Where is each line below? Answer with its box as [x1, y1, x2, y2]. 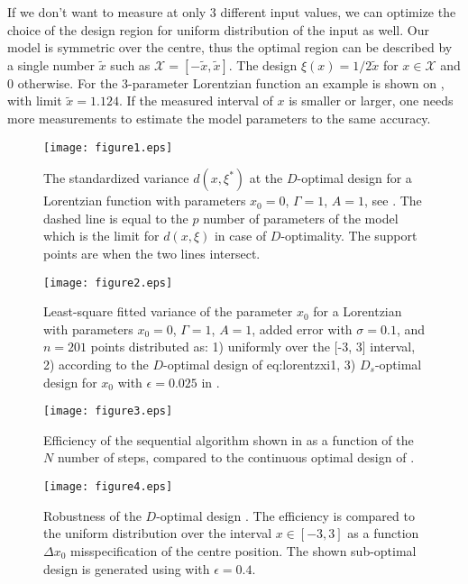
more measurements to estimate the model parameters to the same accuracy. [7, 108, 431, 127]
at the [249, 169, 283, 187]
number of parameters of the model [203, 208, 399, 227]
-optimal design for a [297, 169, 412, 187]
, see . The [364, 191, 422, 210]
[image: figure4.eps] [43, 480, 173, 494]
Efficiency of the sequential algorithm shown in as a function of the [43, 430, 414, 449]
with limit [7, 91, 62, 110]
